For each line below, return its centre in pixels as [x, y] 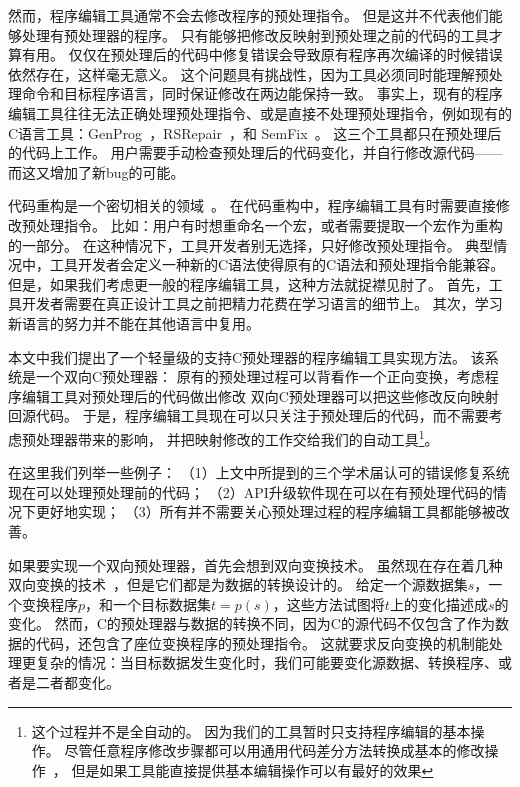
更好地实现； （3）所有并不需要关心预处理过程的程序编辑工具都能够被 [265, 511]
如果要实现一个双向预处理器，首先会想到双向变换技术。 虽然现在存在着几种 [255, 564]
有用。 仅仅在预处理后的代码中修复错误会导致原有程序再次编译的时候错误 [262, 54]
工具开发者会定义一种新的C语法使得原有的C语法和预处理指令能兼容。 [277, 264]
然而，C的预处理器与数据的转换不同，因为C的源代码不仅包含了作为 [274, 623]
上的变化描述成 [438, 603]
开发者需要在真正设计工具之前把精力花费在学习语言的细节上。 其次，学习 [262, 303]
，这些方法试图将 [328, 603]
